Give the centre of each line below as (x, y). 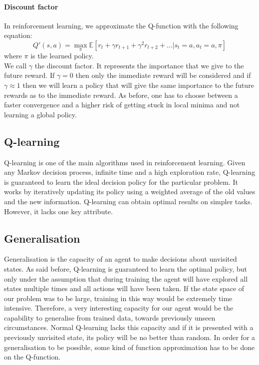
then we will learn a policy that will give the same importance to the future (138, 85)
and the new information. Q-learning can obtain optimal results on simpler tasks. (128, 201)
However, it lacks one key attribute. (58, 211)
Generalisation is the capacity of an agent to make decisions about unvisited (121, 259)
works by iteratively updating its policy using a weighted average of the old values (130, 191)
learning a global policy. (40, 114)
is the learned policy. (62, 56)
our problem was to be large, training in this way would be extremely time (118, 298)
